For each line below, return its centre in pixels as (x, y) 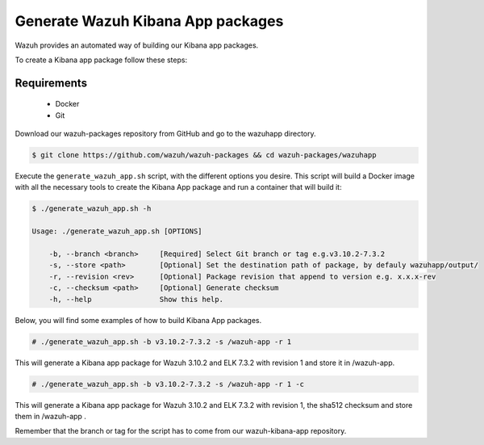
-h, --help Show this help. (136, 299)
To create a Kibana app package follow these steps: (101, 60)
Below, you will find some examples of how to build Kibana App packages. (138, 320)
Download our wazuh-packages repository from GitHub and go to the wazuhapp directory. (165, 134)
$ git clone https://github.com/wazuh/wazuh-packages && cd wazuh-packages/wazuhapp (204, 155)
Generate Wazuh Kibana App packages (149, 21)
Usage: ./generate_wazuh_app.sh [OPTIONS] (117, 231)
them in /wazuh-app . (50, 416)
